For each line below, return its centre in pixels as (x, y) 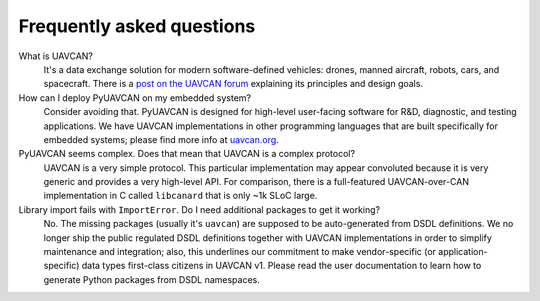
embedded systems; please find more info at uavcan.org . (161, 139)
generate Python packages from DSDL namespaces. (151, 279)
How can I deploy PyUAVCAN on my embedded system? (135, 97)
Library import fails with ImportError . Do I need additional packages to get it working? (199, 209)
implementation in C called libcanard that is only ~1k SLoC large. (180, 196)
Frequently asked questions (137, 26)
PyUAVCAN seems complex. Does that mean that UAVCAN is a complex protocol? (186, 154)
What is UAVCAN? (56, 56)
